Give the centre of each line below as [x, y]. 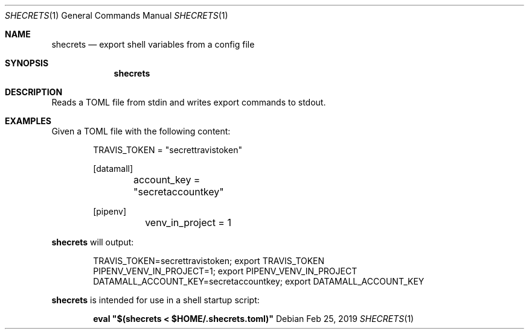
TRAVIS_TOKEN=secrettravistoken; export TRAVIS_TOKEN [209, 261]
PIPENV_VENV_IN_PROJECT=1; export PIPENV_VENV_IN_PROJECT [225, 271]
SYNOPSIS [27, 63]
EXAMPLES [28, 121]
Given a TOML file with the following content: [141, 131]
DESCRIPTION [34, 92]
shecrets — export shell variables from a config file [153, 44]
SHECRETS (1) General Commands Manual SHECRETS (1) [117, 15]
